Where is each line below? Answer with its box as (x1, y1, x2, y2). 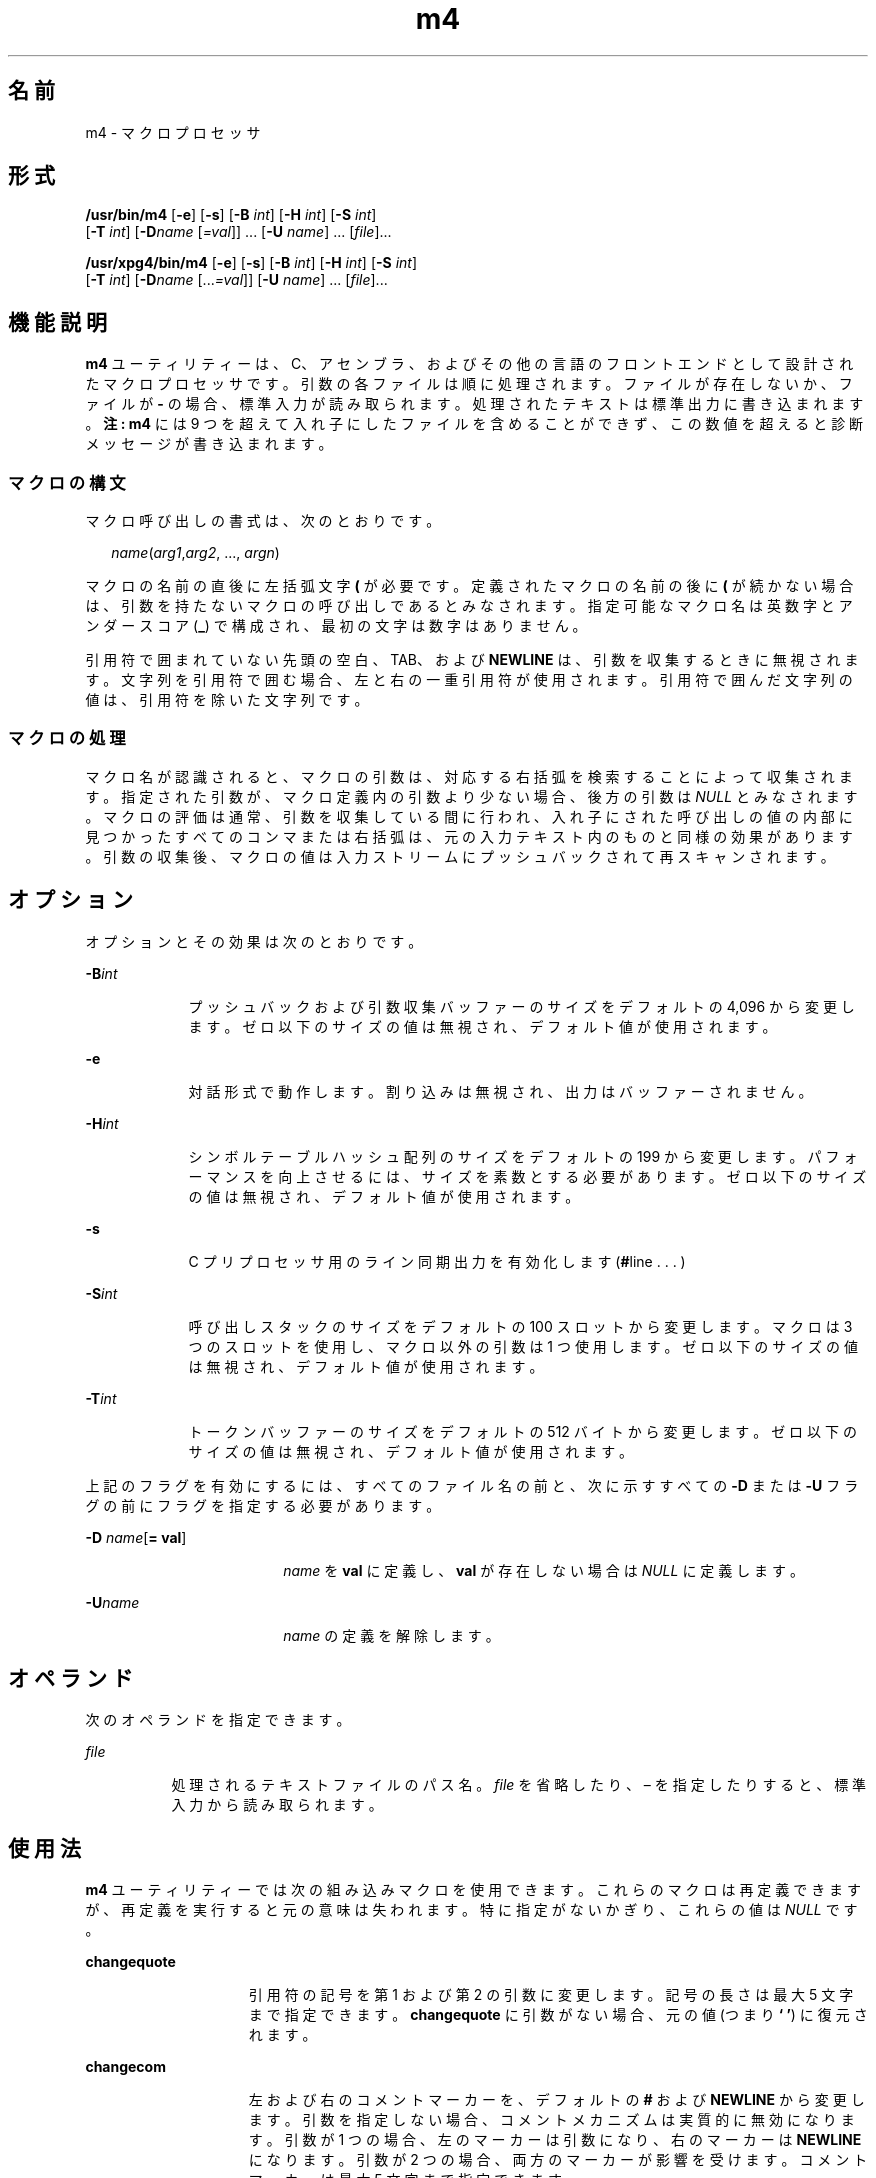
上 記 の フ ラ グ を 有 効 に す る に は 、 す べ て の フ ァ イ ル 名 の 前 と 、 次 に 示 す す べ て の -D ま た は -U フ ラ (85, 1476, 859, 1494)
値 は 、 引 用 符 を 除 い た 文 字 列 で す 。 (85, 691, 369, 709)
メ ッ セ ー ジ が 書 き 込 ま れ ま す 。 (85, 435, 333, 453)
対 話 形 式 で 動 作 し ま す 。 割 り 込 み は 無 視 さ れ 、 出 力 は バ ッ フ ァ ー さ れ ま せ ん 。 (188, 1082, 813, 1100)
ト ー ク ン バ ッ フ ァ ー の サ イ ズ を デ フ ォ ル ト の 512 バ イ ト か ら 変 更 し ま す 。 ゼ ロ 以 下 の (188, 1422, 857, 1440)
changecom (85, 2058, 166, 2076)
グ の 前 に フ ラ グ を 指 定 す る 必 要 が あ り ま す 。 (85, 1496, 441, 1514)
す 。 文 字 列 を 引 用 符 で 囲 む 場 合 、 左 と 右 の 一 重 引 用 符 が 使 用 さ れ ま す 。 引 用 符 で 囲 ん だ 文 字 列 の (85, 671, 853, 689)
